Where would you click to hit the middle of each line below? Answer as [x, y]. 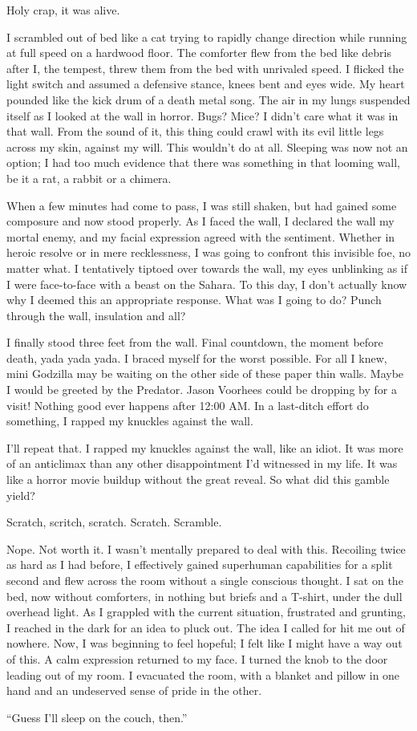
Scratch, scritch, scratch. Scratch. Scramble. [114, 522]
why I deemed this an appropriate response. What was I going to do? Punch [194, 300]
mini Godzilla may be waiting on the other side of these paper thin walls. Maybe [205, 374]
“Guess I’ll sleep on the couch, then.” [97, 717]
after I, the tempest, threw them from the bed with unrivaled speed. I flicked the [205, 68]
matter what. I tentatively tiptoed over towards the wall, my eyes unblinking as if [207, 268]
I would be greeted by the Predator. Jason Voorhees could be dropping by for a [202, 390]
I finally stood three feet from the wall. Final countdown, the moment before [195, 342]
